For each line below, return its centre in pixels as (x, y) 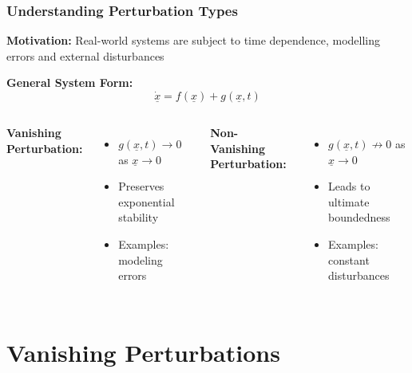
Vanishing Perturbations (143, 352)
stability (139, 217)
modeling (141, 259)
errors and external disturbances (85, 55)
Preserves (141, 186)
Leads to (349, 186)
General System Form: (70, 82)
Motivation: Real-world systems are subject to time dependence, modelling (194, 40)
